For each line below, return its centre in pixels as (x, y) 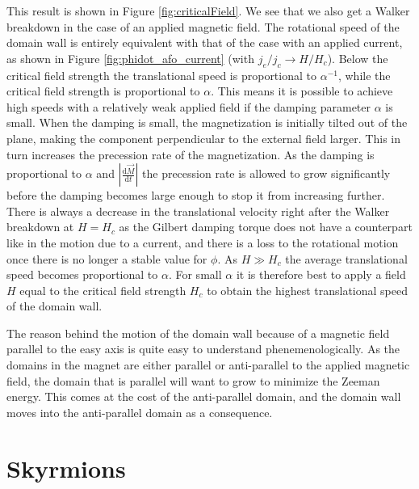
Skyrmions (66, 468)
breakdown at (40, 227)
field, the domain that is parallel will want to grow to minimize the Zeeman (193, 380)
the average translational (346, 258)
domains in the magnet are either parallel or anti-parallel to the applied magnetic (208, 365)
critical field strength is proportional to (103, 91)
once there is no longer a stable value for (107, 258)
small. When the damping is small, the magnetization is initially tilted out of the (207, 122)
